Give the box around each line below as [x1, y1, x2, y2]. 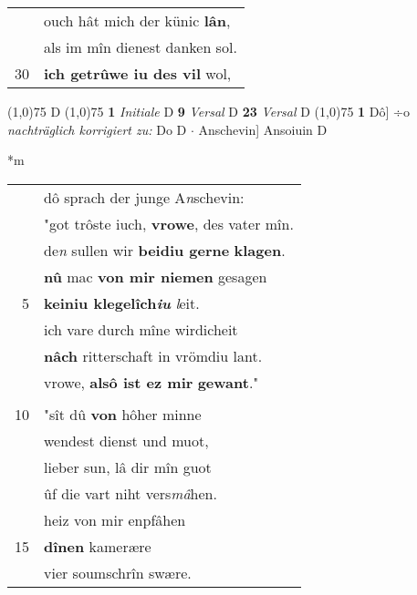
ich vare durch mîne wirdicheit [44, 318, 238, 340]
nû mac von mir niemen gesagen [44, 265, 267, 287]
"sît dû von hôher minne [44, 403, 202, 425]
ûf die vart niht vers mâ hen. [44, 482, 217, 504]
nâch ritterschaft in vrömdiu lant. [44, 344, 263, 366]
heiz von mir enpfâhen [44, 508, 186, 530]
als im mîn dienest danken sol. [44, 36, 237, 57]
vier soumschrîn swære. [44, 561, 192, 583]
